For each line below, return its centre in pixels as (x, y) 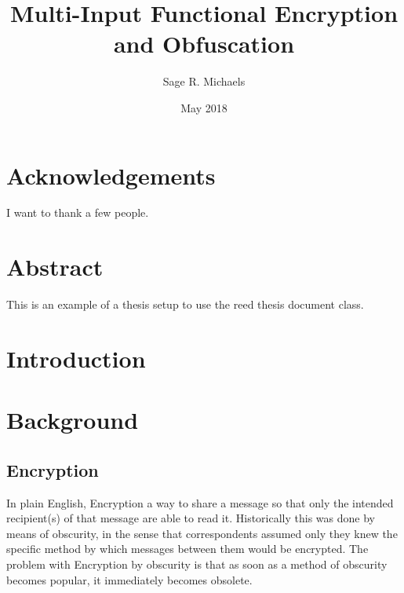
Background (73, 420)
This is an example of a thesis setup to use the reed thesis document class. (185, 304)
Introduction (76, 358)
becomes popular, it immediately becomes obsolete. (129, 579)
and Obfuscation (204, 44)
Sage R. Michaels (204, 81)
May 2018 (204, 107)
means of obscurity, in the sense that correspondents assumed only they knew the (202, 533)
